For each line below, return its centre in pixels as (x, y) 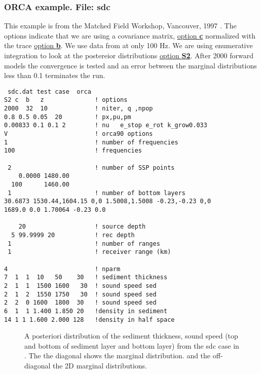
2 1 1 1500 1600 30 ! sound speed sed (80, 286)
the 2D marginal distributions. (100, 365)
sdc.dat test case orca (49, 91)
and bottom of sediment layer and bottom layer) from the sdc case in (132, 345)
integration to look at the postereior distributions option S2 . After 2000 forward (129, 55)
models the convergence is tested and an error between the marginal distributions (130, 65)
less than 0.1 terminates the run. (55, 75)
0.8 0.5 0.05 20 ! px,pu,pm (68, 117)
